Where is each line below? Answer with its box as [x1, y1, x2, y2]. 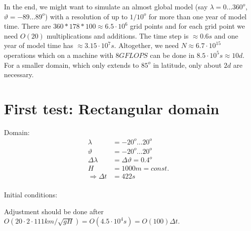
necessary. [4, 69, 34, 80]
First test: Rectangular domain [4, 98, 219, 118]
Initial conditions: [4, 189, 57, 200]
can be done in [150, 49, 195, 60]
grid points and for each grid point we [130, 21, 245, 31]
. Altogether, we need [114, 40, 179, 50]
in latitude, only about [153, 59, 222, 70]
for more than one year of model [148, 11, 247, 21]
